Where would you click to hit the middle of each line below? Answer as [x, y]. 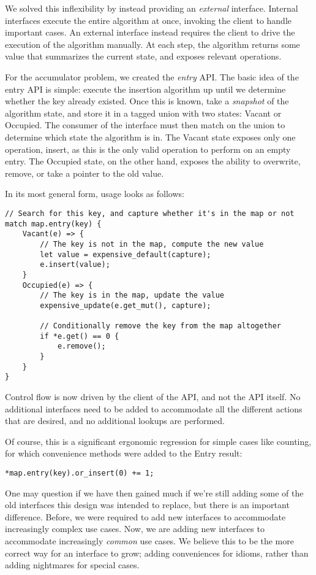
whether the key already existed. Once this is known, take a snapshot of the [147, 101]
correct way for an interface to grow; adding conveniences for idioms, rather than [157, 553]
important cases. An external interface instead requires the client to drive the [150, 32]
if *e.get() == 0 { [80, 336]
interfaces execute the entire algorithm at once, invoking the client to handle [149, 20]
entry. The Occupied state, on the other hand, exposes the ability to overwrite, [153, 161]
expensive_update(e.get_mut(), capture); [126, 305]
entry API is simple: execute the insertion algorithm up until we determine [145, 89]
